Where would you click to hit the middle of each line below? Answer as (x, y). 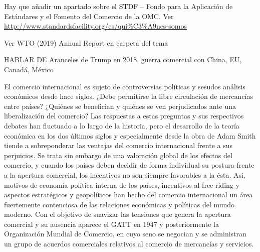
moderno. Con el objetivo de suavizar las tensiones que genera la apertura (117, 214)
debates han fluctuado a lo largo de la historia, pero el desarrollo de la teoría (122, 125)
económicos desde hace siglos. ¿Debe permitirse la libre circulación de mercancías (128, 96)
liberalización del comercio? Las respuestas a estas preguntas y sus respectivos (124, 116)
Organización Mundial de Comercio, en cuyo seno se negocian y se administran (125, 234)
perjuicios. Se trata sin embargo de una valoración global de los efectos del (118, 155)
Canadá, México (29, 69)
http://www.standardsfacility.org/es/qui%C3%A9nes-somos (95, 26)
